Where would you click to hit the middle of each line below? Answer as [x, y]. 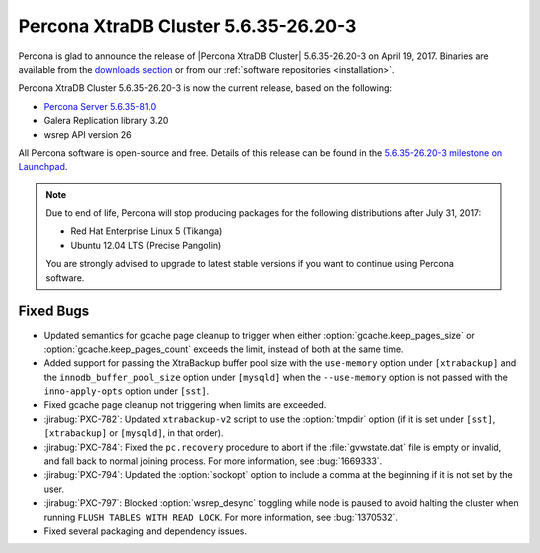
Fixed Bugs [54, 311]
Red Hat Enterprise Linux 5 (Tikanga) [146, 231]
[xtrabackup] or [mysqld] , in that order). [133, 433]
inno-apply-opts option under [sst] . [126, 391]
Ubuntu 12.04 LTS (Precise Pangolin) [146, 245]
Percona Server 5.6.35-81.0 [100, 106]
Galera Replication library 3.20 [106, 121]
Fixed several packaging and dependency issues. [145, 531]
